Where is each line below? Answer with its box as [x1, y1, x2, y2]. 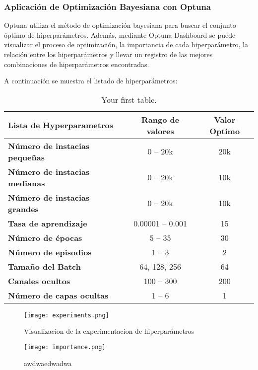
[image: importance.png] [24, 344, 106, 351]
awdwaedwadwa [24, 358, 72, 368]
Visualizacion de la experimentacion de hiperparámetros [24, 326, 194, 336]
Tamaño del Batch [8, 260, 81, 272]
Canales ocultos [8, 275, 70, 287]
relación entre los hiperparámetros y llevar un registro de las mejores [4, 49, 213, 59]
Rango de [141, 113, 180, 125]
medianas [8, 177, 45, 189]
